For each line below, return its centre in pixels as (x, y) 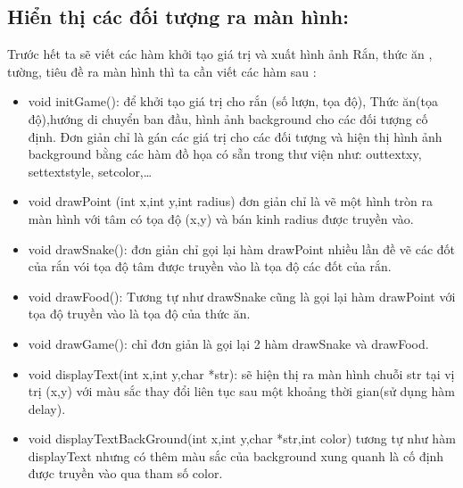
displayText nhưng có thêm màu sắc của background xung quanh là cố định (236, 455)
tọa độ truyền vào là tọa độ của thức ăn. (139, 314)
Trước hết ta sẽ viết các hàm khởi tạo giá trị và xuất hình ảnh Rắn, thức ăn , (220, 54)
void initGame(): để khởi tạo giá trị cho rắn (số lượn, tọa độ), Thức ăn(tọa (233, 101)
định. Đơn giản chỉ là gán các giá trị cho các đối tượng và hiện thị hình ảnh (235, 136)
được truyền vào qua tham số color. (125, 473)
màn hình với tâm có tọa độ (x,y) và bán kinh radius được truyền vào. (221, 218)
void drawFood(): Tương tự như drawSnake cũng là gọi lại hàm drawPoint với (242, 296)
